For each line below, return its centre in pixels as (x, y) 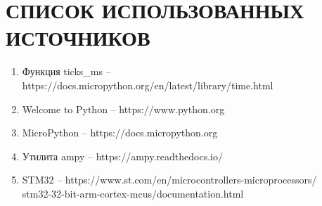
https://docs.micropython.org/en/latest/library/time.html (148, 85)
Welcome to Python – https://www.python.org (123, 109)
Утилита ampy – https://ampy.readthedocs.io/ (123, 156)
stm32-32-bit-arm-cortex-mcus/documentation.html (133, 193)
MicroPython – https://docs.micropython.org (120, 133)
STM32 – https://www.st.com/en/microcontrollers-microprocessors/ (169, 180)
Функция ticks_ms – (66, 71)
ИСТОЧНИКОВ (78, 38)
